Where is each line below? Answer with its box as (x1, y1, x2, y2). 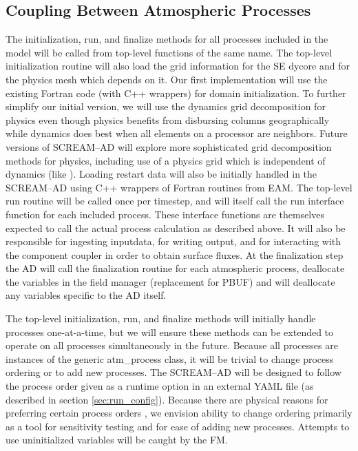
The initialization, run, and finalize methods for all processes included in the (6, 32, 328, 46)
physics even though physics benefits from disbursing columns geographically (6, 112, 330, 127)
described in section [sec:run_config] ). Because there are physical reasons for (6, 392, 328, 406)
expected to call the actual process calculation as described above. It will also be (6, 220, 346, 235)
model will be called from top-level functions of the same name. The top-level (6, 45, 333, 59)
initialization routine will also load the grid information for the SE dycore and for (6, 59, 350, 73)
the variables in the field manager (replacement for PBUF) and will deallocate (6, 274, 335, 289)
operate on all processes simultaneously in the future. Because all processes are (6, 338, 338, 353)
